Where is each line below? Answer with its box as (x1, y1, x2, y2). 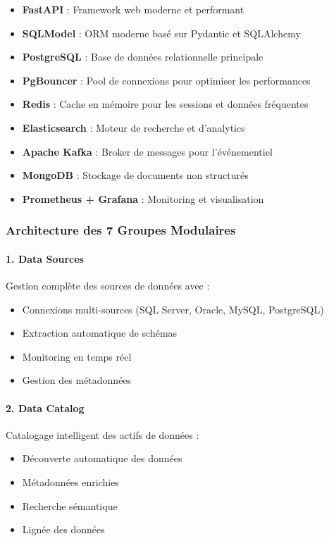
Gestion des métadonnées (22, 373, 132, 387)
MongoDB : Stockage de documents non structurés (22, 168, 249, 182)
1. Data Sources (6, 251, 84, 266)
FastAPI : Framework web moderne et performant (22, 2, 244, 16)
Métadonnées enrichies (22, 474, 119, 489)
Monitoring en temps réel (22, 349, 132, 363)
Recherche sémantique (22, 498, 118, 513)
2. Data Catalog (6, 400, 85, 415)
